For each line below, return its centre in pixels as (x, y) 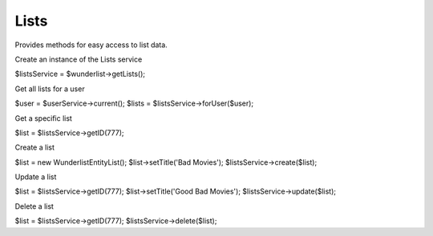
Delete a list (34, 206)
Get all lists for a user (50, 89)
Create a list (35, 147)
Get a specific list (43, 118)
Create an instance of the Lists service (79, 59)
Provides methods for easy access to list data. (91, 45)
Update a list (36, 177)
